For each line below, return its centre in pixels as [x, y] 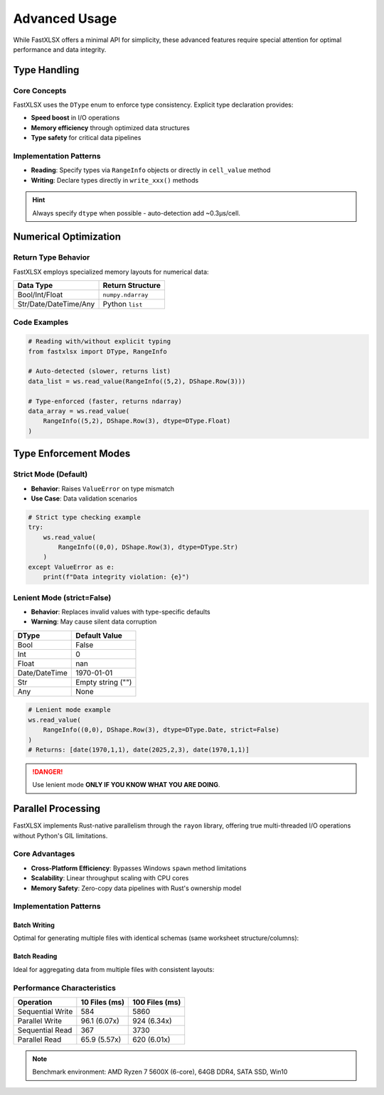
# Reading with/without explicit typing [99, 342]
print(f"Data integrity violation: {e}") [116, 577]
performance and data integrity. [60, 49]
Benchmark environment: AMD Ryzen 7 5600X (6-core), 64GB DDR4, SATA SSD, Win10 [160, 1072]
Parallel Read [39, 1040]
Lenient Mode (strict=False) [62, 597]
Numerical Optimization [67, 237]
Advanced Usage [65, 18]
